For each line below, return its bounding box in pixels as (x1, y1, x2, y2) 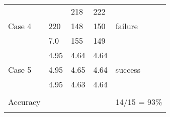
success (115, 64, 140, 75)
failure (115, 20, 138, 32)
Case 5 (8, 64, 32, 75)
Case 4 (8, 20, 32, 32)
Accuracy (8, 96, 41, 107)
